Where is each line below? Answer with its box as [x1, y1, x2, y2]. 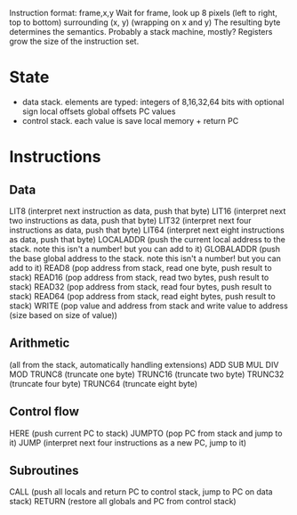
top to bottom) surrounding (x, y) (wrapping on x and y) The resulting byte [9, 17, 281, 28]
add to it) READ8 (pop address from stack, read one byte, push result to [9, 262, 273, 273]
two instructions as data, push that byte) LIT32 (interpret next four [9, 215, 252, 225]
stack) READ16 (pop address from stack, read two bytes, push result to [9, 272, 269, 282]
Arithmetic [9, 336, 70, 351]
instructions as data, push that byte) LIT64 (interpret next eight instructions [9, 225, 285, 235]
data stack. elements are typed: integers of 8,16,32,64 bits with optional [21, 96, 285, 107]
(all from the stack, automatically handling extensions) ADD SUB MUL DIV [9, 359, 279, 370]
